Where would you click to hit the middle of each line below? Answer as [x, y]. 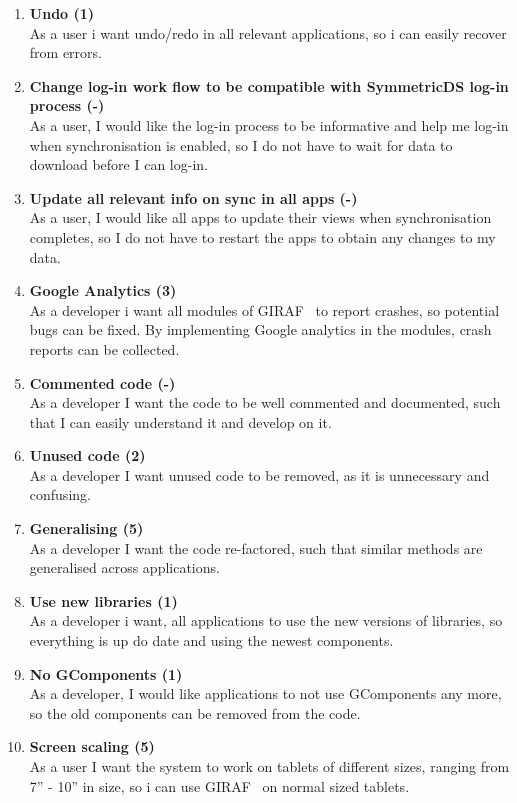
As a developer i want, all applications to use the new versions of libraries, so [266, 620]
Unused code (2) [87, 455]
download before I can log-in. [118, 164]
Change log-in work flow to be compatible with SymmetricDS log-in [269, 85]
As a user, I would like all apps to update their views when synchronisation [260, 217]
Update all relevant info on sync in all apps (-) [193, 197]
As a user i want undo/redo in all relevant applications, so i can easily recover [268, 32]
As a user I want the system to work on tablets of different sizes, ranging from [269, 766]
